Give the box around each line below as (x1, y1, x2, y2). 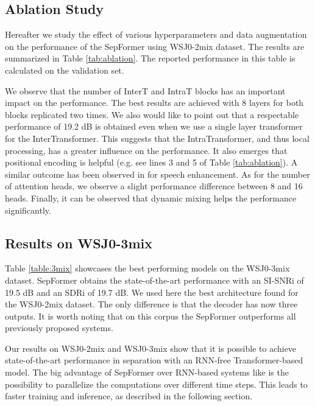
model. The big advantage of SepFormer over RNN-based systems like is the (5, 366, 289, 379)
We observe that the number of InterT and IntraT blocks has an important (5, 84, 286, 97)
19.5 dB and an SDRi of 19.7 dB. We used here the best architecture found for (5, 285, 299, 298)
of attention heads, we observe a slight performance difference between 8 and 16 (5, 180, 303, 192)
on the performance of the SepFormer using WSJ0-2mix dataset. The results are (5, 40, 305, 52)
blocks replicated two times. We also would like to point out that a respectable (5, 108, 299, 121)
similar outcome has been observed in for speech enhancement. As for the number (5, 167, 310, 180)
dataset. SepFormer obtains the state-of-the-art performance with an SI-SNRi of (5, 273, 304, 286)
